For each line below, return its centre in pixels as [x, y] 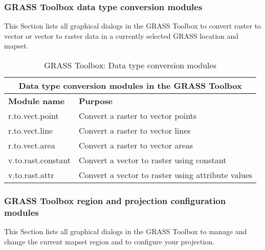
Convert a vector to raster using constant [153, 160]
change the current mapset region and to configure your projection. [109, 241]
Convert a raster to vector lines [135, 130]
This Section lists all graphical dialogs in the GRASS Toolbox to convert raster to [133, 26]
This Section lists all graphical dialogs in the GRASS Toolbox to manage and [126, 231]
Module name [37, 101]
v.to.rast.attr [31, 175]
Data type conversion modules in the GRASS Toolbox [130, 85]
